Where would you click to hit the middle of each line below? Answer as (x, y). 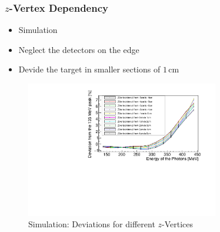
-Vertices (178, 224)
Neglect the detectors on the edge (79, 49)
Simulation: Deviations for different (92, 224)
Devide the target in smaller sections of (89, 69)
